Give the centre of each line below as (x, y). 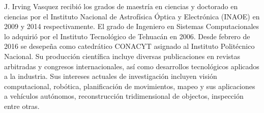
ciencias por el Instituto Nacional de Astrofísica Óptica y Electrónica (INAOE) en (132, 16)
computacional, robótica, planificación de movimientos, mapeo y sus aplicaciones (130, 86)
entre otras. (22, 106)
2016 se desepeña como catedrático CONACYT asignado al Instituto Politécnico (129, 46)
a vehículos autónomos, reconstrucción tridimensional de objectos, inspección (124, 96)
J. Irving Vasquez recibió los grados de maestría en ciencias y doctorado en (121, 6)
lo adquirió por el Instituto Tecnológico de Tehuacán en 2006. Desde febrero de (127, 36)
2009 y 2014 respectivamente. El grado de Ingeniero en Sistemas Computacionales (132, 26)
